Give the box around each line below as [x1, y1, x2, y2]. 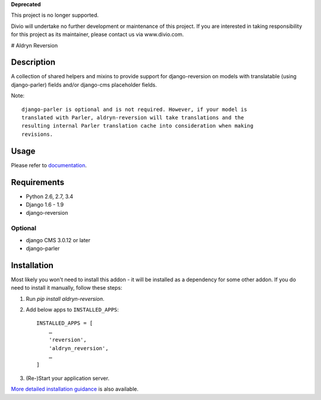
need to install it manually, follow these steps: [11, 284, 122, 291]
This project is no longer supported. [11, 12, 99, 19]
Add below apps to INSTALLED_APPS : [26, 306, 119, 313]
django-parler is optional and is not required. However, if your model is [21, 106, 247, 113]
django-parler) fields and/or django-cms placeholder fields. [11, 81, 158, 88]
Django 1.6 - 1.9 [26, 201, 64, 208]
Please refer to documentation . [11, 161, 87, 169]
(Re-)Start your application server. [26, 374, 110, 382]
